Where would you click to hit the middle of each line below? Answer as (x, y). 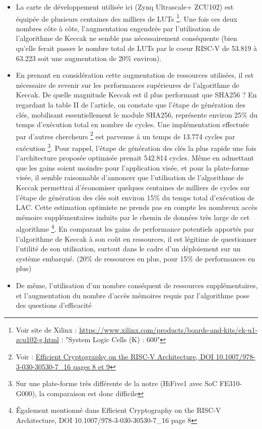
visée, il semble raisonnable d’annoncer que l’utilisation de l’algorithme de (130, 177)
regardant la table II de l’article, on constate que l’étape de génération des (131, 104)
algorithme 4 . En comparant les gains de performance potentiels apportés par (135, 228)
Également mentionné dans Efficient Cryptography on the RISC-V (118, 410)
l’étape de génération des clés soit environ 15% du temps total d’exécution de (135, 197)
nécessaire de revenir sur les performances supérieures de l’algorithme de (127, 85)
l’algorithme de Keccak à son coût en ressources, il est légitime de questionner (136, 238)
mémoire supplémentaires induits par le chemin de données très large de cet (133, 217)
